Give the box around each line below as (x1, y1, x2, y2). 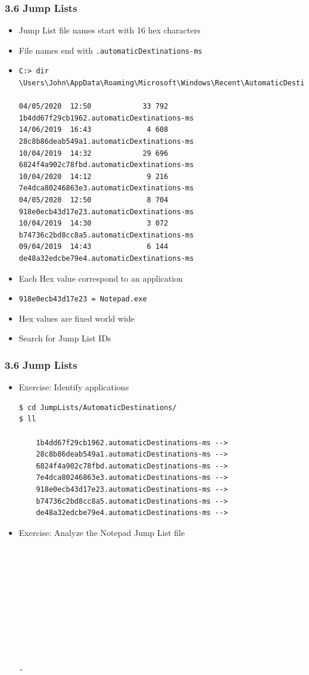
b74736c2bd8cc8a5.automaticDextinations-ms (18, 230, 194, 239)
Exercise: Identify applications (18, 381, 129, 393)
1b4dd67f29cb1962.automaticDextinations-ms (18, 113, 194, 122)
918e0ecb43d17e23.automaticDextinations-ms (18, 207, 194, 216)
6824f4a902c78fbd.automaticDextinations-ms (18, 161, 194, 169)
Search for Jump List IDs (18, 332, 111, 344)
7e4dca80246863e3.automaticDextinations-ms (18, 184, 194, 193)
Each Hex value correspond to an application (18, 272, 183, 284)
